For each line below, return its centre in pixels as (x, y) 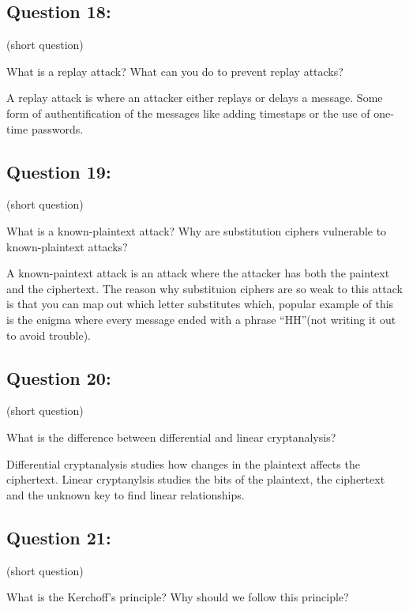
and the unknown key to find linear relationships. (126, 494)
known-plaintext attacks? (67, 246)
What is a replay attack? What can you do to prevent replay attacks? (175, 71)
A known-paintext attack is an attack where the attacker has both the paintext (198, 273)
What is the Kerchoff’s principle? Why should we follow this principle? (178, 597)
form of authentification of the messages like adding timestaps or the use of (188, 113)
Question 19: (59, 171)
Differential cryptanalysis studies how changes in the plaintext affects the (183, 463)
